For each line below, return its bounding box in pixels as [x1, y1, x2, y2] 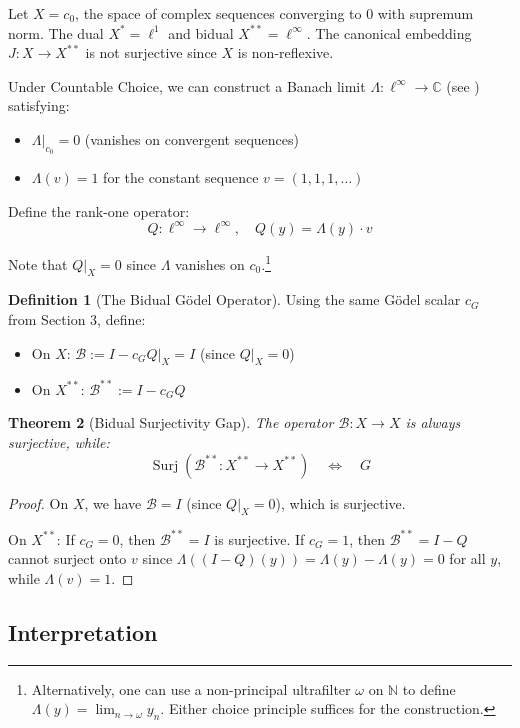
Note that [8, 253, 68, 274]
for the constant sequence [103, 167, 259, 188]
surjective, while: [8, 431, 110, 452]
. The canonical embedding [306, 22, 472, 43]
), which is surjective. [275, 492, 406, 513]
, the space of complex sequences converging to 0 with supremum [75, 3, 474, 23]
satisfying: [8, 95, 70, 116]
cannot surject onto [8, 548, 127, 569]
